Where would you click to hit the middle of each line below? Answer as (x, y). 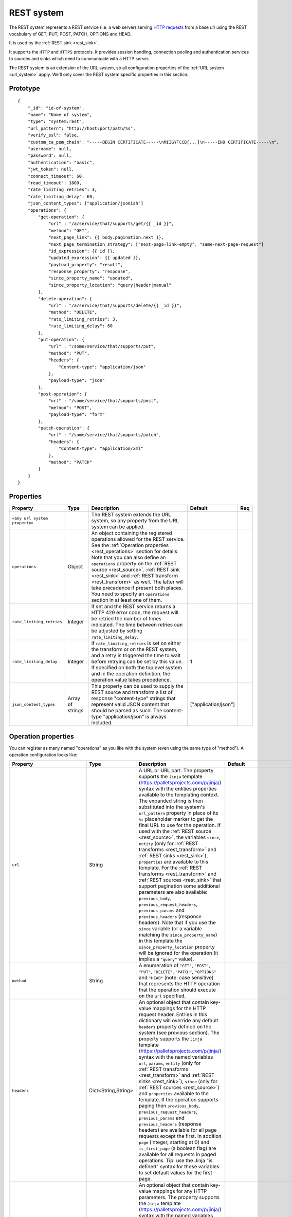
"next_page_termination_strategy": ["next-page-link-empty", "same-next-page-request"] (156, 244)
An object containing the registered (132, 533)
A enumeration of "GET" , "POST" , (174, 965)
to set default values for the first (176, 1173)
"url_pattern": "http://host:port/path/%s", (82, 128)
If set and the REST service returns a (133, 607)
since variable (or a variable (170, 929)
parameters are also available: (173, 892)
